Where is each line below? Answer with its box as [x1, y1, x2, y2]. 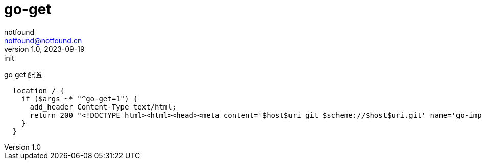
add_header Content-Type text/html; [30, 102, 177, 111]
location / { [12, 86, 65, 95]
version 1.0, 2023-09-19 [4, 44, 85, 53]
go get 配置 [4, 70, 42, 79]
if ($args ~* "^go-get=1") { [21, 94, 138, 103]
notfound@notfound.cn [4, 36, 82, 45]
